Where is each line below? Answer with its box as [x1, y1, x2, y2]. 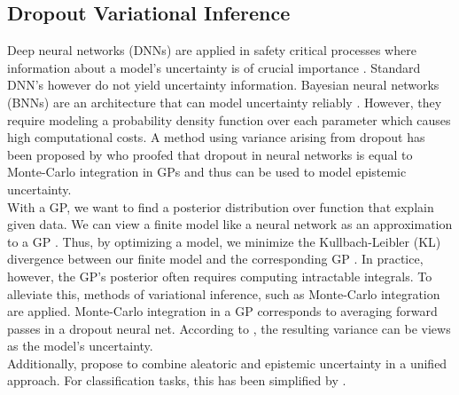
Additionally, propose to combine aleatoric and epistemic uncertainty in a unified [7, 353, 447, 372]
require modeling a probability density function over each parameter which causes [7, 110, 451, 129]
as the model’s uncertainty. [7, 336, 153, 355]
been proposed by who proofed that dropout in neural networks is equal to [7, 145, 413, 163]
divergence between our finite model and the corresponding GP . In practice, [7, 249, 424, 268]
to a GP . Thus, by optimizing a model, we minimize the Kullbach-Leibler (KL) [7, 232, 441, 250]
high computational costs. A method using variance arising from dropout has [7, 128, 425, 146]
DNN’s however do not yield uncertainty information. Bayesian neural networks [7, 75, 440, 94]
